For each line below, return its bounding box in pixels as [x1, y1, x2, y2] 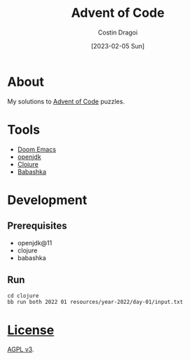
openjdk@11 [17, 238, 53, 247]
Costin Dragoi [97, 28, 138, 37]
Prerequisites [7, 220, 67, 232]
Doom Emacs [17, 145, 56, 153]
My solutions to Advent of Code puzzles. [7, 97, 125, 105]
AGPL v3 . [7, 345, 34, 354]
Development [7, 192, 88, 208]
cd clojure [7, 292, 39, 300]
